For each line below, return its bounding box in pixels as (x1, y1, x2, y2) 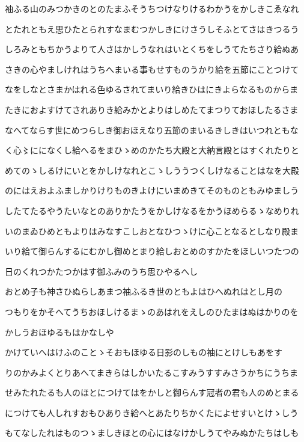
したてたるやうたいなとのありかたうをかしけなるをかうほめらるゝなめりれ (5, 204, 299, 216)
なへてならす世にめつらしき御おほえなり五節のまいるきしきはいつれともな (5, 123, 299, 136)
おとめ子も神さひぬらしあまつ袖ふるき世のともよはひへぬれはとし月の (5, 285, 282, 298)
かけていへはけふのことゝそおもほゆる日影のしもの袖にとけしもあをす (5, 346, 282, 358)
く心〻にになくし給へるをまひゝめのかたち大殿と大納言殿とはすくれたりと (5, 144, 299, 156)
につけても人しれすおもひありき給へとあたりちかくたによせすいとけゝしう (5, 406, 299, 419)
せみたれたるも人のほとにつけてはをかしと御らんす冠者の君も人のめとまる (5, 386, 299, 399)
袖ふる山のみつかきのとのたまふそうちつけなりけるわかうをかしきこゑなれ (5, 2, 299, 14)
